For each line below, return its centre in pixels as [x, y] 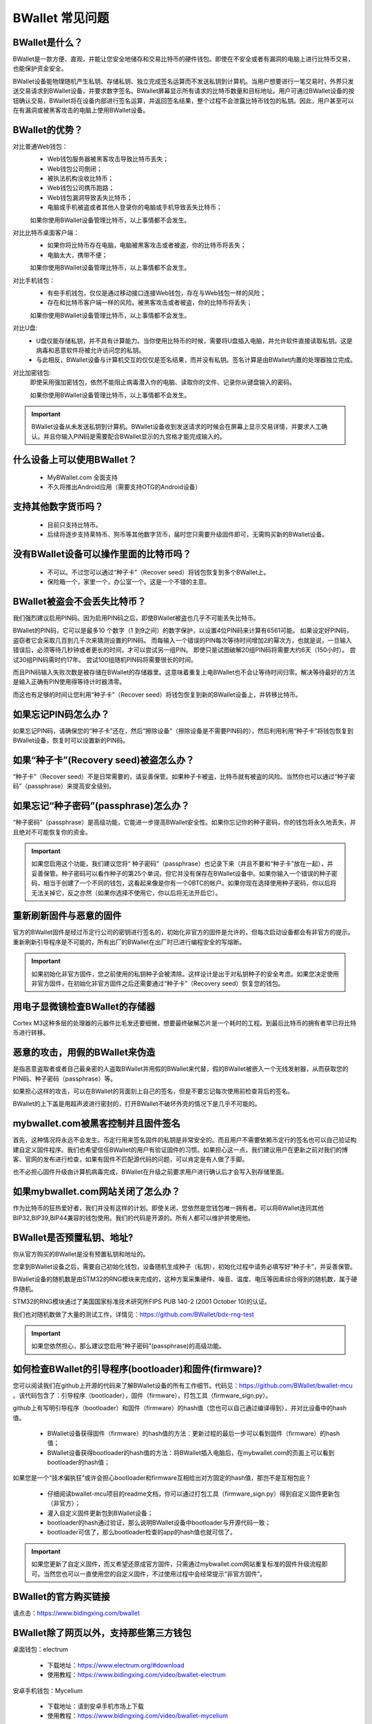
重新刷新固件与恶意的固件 [67, 916]
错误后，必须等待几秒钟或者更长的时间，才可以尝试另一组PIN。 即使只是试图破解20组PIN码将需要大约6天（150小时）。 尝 [184, 650]
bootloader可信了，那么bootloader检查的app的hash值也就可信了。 [142, 1532]
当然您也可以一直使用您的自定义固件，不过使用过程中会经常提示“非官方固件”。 [155, 1574]
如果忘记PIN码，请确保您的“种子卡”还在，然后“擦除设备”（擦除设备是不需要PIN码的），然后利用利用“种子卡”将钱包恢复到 [183, 730]
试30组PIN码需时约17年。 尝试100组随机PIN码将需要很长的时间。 [105, 659]
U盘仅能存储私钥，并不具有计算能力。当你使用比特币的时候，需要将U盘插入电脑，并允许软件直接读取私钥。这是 [194, 341]
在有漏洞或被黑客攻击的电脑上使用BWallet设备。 [81, 110]
